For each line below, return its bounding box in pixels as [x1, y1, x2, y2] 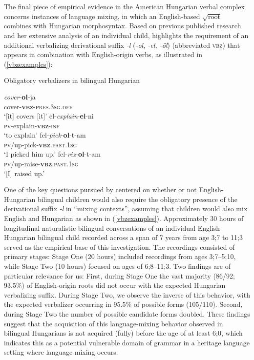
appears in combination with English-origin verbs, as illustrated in [4, 49, 203, 60]
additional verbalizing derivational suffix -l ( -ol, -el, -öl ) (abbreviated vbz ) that [4, 40, 240, 50]
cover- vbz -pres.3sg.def [4, 101, 73, 111]
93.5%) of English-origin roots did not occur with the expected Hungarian [4, 280, 226, 290]
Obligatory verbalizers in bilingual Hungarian [4, 75, 140, 85]
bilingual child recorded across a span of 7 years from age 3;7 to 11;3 [37, 232, 243, 242]
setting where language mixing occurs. [4, 347, 118, 357]
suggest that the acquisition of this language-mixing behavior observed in [4, 318, 223, 328]
